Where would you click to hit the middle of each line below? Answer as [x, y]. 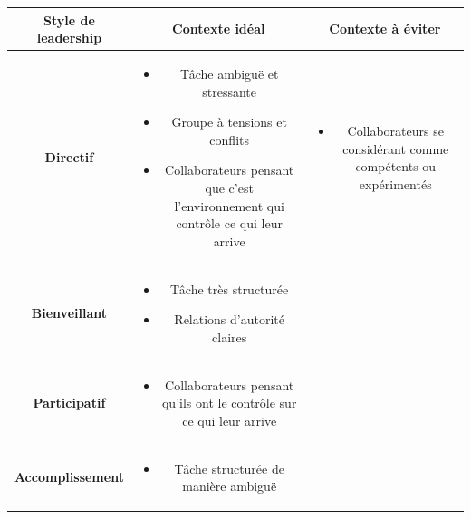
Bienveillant [69, 313]
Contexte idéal [219, 29]
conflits [229, 139]
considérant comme [396, 148]
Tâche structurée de [229, 468]
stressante [230, 91]
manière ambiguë [230, 486]
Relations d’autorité [229, 319]
